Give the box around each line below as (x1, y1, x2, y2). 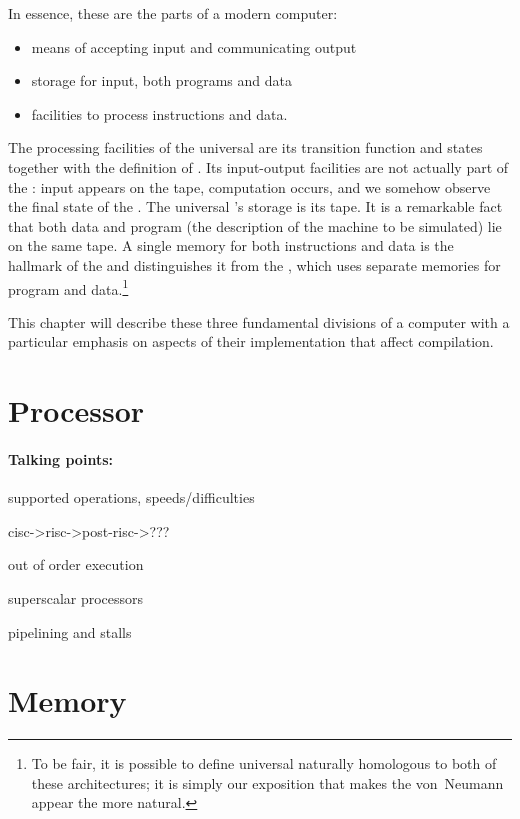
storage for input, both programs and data (31, 70, 292, 91)
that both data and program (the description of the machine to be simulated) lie (8, 215, 502, 236)
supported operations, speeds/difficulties (8, 487, 255, 508)
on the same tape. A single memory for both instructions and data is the (8, 235, 454, 256)
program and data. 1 (8, 275, 129, 299)
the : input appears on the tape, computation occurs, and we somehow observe (8, 176, 491, 197)
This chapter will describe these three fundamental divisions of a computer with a (8, 311, 510, 332)
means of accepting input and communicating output (31, 36, 357, 57)
